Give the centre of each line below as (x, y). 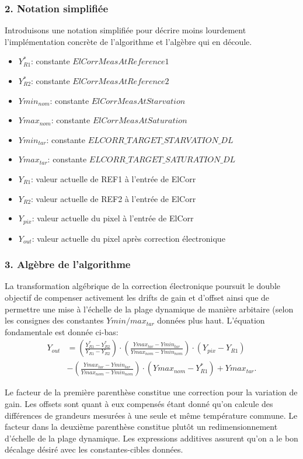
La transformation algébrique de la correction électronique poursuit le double (142, 286)
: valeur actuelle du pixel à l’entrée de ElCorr (113, 218)
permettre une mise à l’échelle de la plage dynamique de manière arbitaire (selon (149, 309)
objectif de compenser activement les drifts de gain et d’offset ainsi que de (137, 298)
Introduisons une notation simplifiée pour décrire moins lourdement (126, 30)
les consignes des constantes (54, 320)
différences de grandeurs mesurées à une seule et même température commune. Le (151, 415)
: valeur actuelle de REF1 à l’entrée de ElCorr (114, 178)
